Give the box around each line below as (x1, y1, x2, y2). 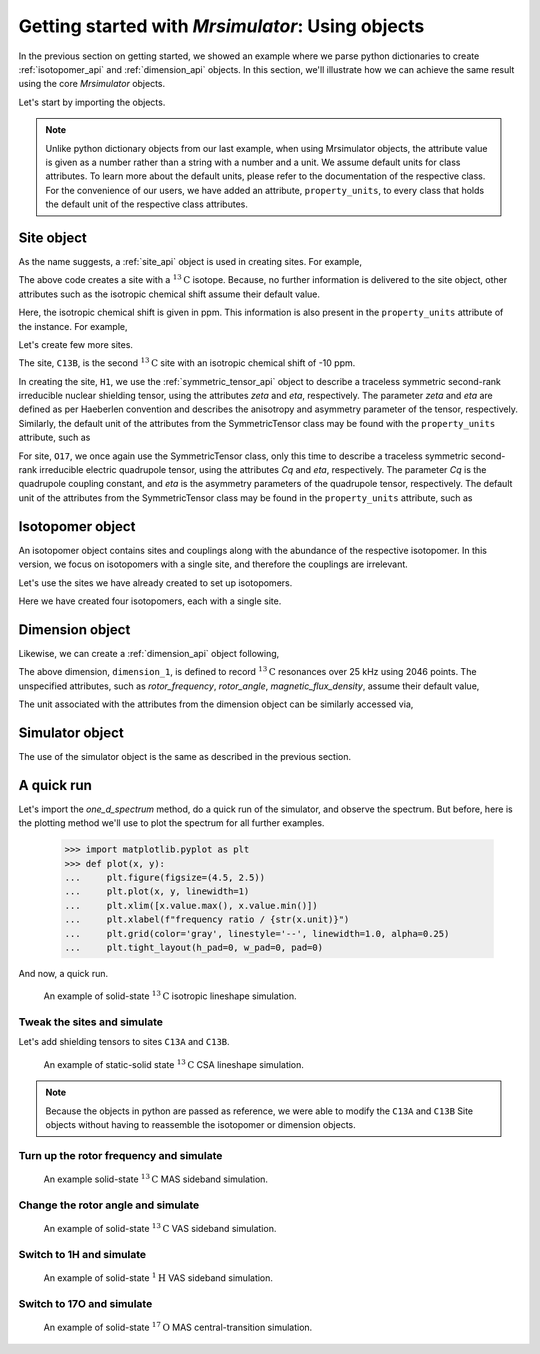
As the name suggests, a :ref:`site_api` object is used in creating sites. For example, (18, 255, 362, 267)
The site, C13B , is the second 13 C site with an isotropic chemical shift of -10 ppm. (18, 356, 356, 369)
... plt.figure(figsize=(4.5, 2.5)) (64, 871, 265, 883)
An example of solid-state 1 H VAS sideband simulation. (43, 1271, 274, 1284)
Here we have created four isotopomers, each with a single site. (18, 595, 282, 607)
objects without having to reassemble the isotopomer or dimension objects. (45, 1118, 357, 1130)
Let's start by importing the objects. (18, 96, 166, 108)
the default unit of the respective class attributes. (45, 198, 249, 210)
